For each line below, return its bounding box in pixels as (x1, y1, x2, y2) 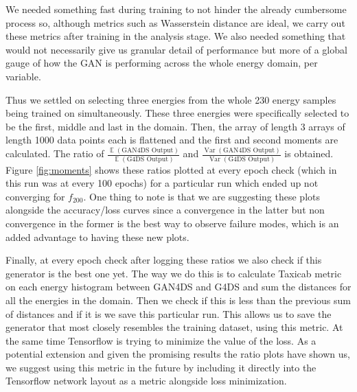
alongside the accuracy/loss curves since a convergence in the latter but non (5, 203, 325, 217)
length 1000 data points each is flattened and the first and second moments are (5, 132, 338, 147)
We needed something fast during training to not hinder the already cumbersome (5, 2, 347, 16)
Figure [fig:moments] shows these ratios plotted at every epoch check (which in (5, 162, 337, 176)
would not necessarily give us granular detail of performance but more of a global (5, 42, 347, 56)
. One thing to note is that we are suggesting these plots (83, 189, 321, 203)
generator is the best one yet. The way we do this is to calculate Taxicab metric (5, 266, 342, 280)
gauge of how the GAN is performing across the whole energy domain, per (5, 56, 318, 70)
